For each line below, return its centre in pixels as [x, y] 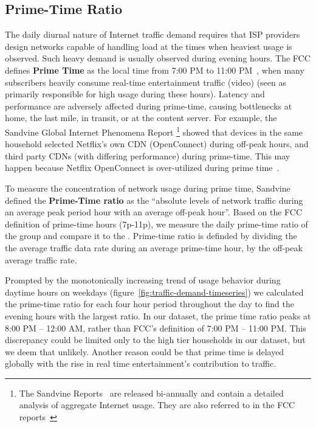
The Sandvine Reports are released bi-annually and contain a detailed [151, 393]
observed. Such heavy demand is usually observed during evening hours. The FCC [158, 58]
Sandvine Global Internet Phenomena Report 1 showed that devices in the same [154, 131]
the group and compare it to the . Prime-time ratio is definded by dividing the [151, 236]
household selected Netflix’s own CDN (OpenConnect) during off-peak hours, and [157, 144]
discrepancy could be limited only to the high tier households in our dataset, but [155, 340]
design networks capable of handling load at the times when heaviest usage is [149, 46]
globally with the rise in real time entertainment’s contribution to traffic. [141, 363]
